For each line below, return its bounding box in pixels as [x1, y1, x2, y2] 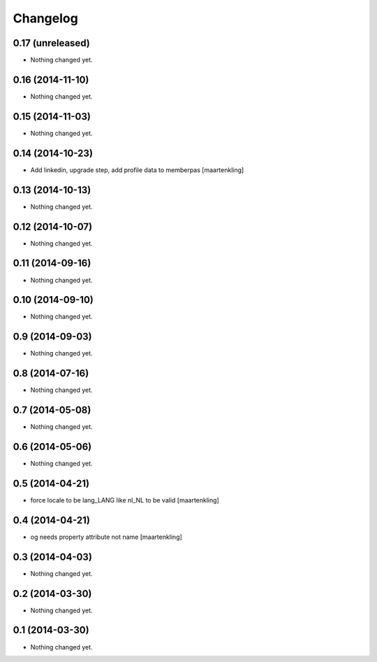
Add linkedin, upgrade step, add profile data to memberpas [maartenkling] [30, 165, 244, 174]
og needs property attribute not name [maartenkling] [30, 533, 183, 541]
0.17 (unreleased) [13, 37, 90, 49]
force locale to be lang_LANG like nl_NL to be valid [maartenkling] [30, 495, 219, 504]
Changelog [13, 10, 78, 26]
